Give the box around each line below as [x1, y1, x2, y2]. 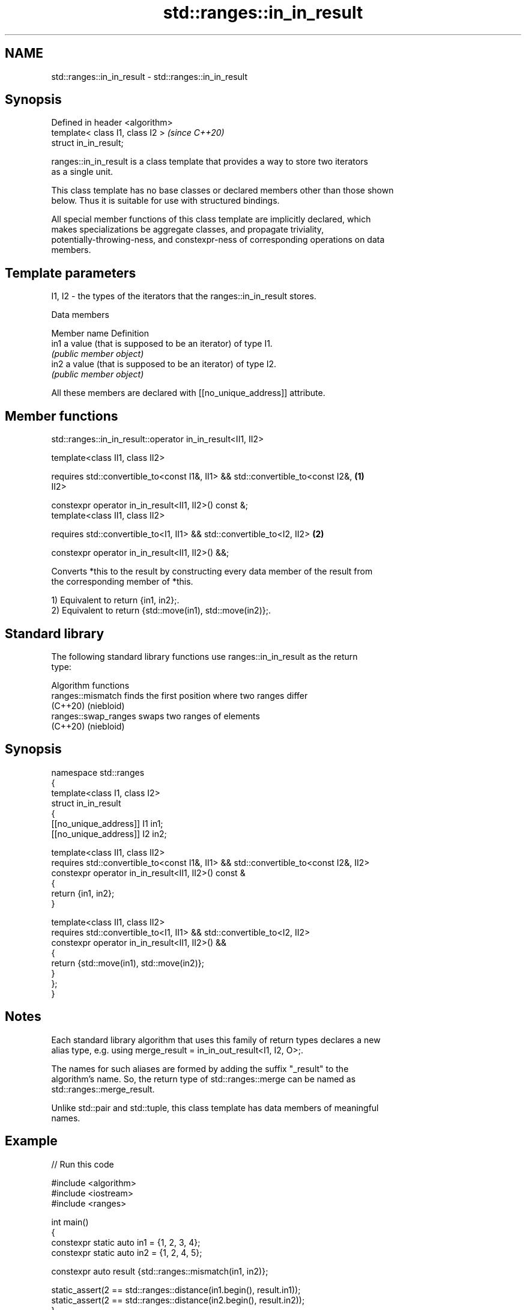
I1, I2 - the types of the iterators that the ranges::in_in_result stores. [51, 291, 316, 302]
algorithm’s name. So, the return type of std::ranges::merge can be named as [51, 1073, 356, 1084]
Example [5, 1133, 58, 1149]
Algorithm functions [51, 680, 130, 690]
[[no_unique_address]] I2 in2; [51, 828, 167, 839]
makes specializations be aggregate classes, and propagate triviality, [51, 224, 324, 235]
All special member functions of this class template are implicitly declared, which [51, 214, 371, 225]
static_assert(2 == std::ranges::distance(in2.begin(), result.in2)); [51, 1294, 305, 1305]
